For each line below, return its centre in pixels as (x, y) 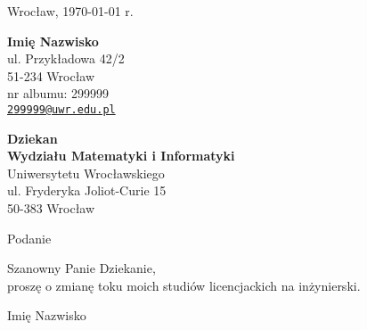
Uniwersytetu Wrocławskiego (86, 173)
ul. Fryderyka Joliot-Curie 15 (87, 190)
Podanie (29, 238)
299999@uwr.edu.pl (61, 109)
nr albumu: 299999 (58, 93)
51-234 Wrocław (51, 75)
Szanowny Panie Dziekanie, (82, 268)
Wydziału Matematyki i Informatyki (121, 156)
